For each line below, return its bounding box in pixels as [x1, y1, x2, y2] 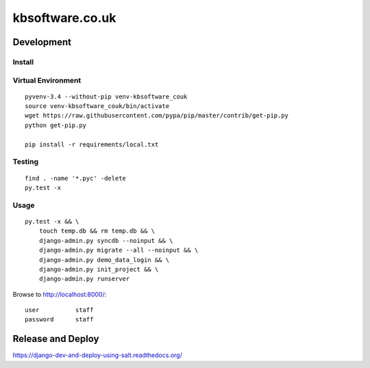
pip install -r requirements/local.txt [25, 140, 159, 148]
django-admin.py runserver [38, 275, 130, 283]
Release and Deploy [12, 333, 99, 345]
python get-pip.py [25, 121, 87, 129]
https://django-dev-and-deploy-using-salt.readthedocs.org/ [12, 351, 183, 359]
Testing [12, 157, 39, 167]
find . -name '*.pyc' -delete [25, 174, 127, 182]
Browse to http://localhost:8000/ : [12, 290, 107, 298]
